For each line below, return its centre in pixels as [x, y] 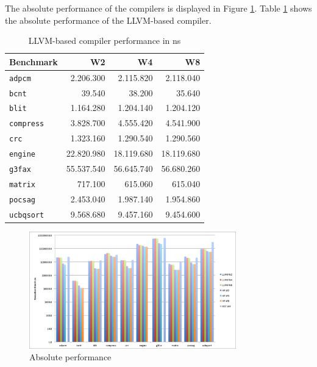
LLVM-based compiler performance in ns [105, 41]
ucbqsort [27, 215]
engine [22, 155]
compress [27, 124]
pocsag [22, 200]
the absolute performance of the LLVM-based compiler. [108, 20]
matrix [22, 184]
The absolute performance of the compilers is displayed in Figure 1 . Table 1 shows [158, 8]
